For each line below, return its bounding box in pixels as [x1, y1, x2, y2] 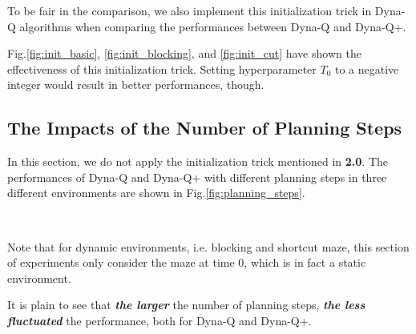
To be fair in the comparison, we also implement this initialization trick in [7, 2, 372, 18]
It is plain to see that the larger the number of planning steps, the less [7, 296, 366, 313]
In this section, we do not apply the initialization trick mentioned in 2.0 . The [7, 153, 389, 170]
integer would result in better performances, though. [7, 76, 265, 93]
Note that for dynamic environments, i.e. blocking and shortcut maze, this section [7, 238, 410, 255]
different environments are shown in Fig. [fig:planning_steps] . [7, 184, 305, 201]
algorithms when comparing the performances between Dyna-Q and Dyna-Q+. [19, 18, 406, 34]
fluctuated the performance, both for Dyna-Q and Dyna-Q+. [7, 312, 312, 328]
